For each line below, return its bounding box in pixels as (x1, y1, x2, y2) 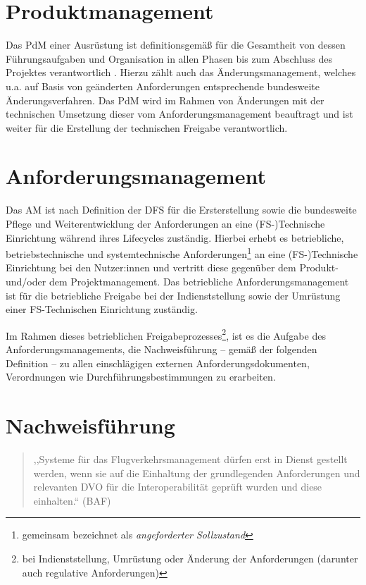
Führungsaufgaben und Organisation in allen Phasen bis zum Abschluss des (6, 51, 333, 66)
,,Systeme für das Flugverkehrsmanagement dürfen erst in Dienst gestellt (33, 451, 348, 466)
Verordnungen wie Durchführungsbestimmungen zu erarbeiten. (6, 369, 276, 384)
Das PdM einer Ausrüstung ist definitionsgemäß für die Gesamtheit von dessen (6, 37, 346, 52)
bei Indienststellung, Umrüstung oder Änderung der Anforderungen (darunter (22, 550, 358, 565)
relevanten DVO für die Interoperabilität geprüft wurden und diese (33, 479, 322, 494)
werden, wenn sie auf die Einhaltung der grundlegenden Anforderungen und (33, 465, 360, 480)
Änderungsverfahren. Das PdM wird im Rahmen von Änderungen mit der (6, 92, 324, 107)
